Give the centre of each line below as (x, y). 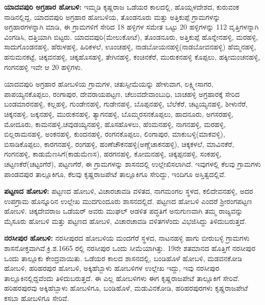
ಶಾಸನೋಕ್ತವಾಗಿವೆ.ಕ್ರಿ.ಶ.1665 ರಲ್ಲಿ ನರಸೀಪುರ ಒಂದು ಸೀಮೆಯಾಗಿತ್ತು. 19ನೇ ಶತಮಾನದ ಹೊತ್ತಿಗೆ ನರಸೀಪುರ (130, 248)
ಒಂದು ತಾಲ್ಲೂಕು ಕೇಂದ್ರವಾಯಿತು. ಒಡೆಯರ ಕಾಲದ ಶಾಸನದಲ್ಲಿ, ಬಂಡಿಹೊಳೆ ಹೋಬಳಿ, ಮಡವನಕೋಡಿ (123, 258)
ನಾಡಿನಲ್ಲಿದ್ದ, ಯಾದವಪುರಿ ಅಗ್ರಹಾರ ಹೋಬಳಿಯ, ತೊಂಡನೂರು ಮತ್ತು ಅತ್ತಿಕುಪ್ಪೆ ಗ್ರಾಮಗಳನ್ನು (112, 17)
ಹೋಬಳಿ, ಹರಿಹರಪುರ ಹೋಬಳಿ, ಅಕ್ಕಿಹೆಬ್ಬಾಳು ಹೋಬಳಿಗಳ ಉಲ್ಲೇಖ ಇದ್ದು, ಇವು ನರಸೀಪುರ (112, 268)
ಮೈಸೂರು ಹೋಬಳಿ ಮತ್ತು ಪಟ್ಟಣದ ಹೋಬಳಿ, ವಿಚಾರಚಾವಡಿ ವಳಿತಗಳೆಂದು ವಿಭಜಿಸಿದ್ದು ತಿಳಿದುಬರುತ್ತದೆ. (125, 221)
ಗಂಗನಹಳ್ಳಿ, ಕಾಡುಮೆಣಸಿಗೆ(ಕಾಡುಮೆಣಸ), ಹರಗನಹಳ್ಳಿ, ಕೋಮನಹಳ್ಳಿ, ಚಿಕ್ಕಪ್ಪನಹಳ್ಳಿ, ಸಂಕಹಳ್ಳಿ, (113, 154)
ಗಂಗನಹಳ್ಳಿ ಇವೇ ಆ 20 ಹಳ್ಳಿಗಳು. (43, 67)
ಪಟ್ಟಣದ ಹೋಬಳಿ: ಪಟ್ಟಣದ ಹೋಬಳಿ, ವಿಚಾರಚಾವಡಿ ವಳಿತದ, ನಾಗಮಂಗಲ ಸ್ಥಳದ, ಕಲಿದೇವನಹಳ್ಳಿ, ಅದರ (129, 191)
